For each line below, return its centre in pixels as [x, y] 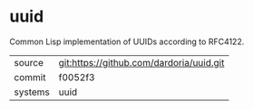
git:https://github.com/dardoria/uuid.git [141, 62]
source [29, 62]
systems [32, 92]
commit [30, 77]
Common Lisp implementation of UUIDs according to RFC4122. [127, 41]
